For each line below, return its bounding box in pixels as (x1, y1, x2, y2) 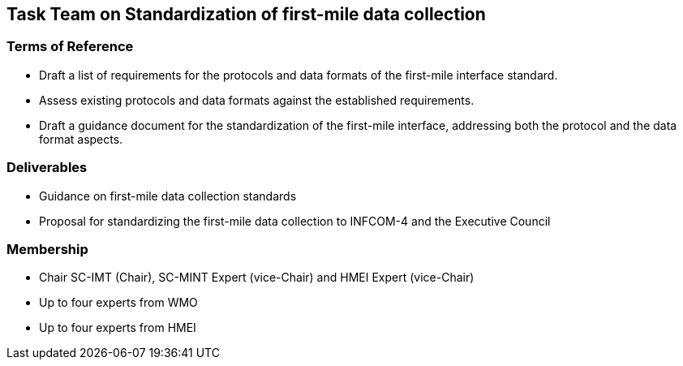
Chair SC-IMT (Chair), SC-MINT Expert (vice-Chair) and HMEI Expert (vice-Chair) (39, 270, 475, 285)
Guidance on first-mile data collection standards (39, 188, 297, 203)
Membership (6, 240, 88, 257)
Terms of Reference (6, 38, 134, 55)
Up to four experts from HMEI (39, 321, 196, 335)
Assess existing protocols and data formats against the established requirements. (39, 93, 475, 107)
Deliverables (6, 159, 88, 176)
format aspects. (39, 131, 123, 146)
